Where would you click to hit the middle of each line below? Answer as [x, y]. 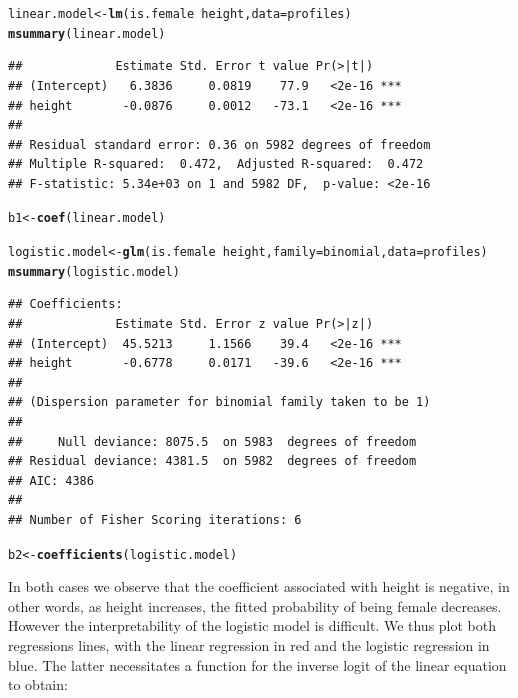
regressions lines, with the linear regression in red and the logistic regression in [249, 645]
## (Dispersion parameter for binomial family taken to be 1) [219, 402]
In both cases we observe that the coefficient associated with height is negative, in [259, 586]
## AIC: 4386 [51, 480]
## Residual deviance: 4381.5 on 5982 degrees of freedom [212, 461]
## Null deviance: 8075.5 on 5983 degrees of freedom [212, 441]
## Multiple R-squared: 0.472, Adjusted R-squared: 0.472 [216, 164]
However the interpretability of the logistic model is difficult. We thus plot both [252, 625]
